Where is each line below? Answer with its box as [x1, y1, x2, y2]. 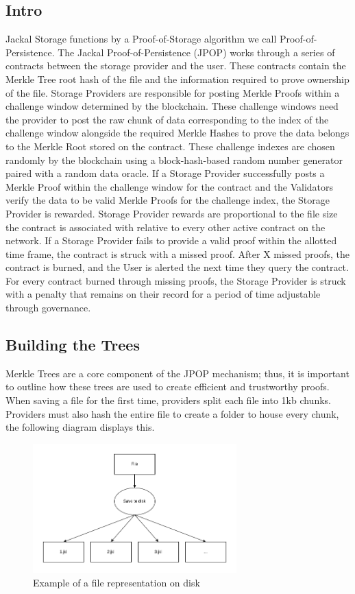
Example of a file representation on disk [33, 575, 200, 590]
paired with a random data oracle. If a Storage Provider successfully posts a [5, 166, 325, 180]
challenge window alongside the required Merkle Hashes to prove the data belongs [5, 126, 350, 140]
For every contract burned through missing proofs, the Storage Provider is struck [5, 273, 346, 287]
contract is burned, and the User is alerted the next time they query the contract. [5, 260, 349, 274]
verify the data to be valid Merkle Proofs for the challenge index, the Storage [5, 193, 330, 207]
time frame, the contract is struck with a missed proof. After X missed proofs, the [5, 246, 350, 261]
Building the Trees [5, 334, 140, 355]
